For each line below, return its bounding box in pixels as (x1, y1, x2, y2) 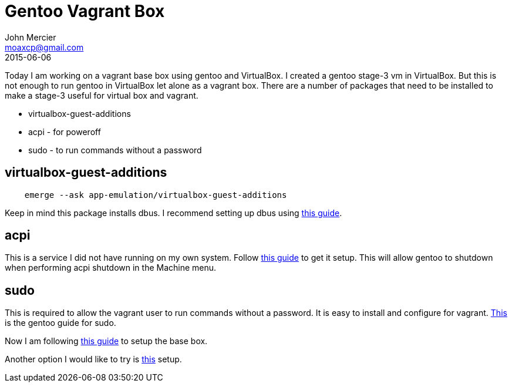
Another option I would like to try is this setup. (5, 354, 182, 365)
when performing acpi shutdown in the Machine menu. (5, 263, 217, 273)
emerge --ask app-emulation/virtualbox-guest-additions (24, 190, 287, 200)
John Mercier (5, 32, 56, 42)
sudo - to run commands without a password (28, 144, 202, 155)
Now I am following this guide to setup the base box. (5, 336, 208, 346)
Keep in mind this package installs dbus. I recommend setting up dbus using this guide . (5, 207, 342, 218)
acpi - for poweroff (28, 126, 101, 137)
